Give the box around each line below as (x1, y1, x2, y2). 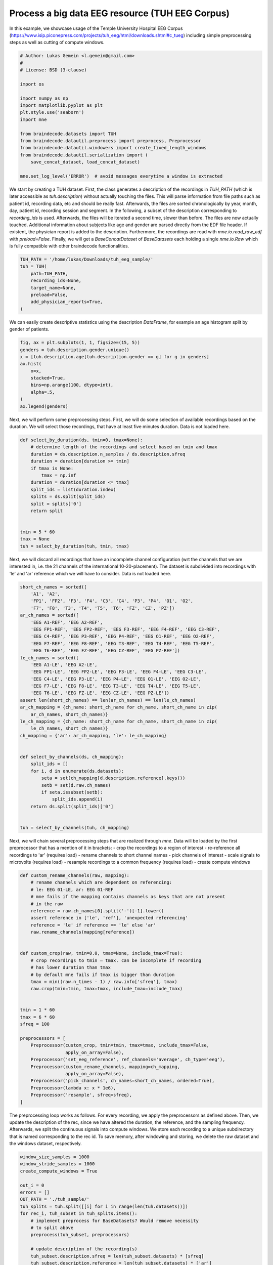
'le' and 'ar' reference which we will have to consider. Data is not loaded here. (9, 570, 171, 576)
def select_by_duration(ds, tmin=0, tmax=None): (20, 437, 143, 443)
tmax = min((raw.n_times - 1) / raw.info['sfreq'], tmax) (30, 979, 177, 984)
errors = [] (20, 1190, 50, 1195)
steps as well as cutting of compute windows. (9, 39, 105, 46)
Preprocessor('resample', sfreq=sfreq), (30, 1092, 132, 1098)
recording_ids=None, (30, 278, 82, 283)
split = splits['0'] (30, 501, 82, 507)
